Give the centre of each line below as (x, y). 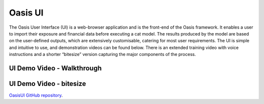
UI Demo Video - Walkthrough (55, 68)
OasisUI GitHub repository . (36, 95)
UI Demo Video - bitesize (48, 83)
